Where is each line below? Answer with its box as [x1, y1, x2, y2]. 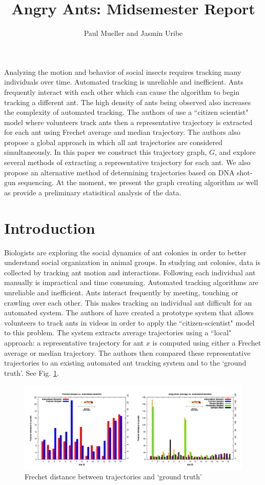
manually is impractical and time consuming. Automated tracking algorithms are [4, 277, 258, 288]
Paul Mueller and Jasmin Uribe [84, 28, 183, 38]
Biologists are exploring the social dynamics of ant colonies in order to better [4, 247, 247, 257]
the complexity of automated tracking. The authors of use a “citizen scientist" [4, 107, 249, 117]
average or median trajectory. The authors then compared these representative [4, 347, 251, 358]
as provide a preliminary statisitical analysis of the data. [4, 187, 181, 197]
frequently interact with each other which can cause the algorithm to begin [4, 86, 240, 97]
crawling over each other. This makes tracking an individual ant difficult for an [4, 297, 252, 308]
